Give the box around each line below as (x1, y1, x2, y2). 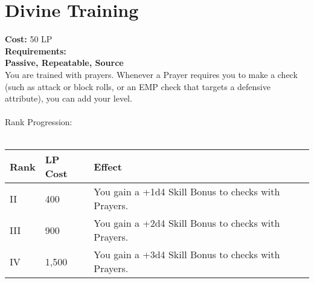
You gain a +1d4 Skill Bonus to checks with (94, 184, 280, 199)
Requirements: (5, 44, 66, 57)
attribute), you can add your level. (5, 92, 132, 105)
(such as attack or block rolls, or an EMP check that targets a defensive (5, 80, 271, 93)
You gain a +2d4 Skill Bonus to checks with (94, 216, 280, 230)
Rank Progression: (5, 115, 72, 128)
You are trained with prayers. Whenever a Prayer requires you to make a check (5, 68, 298, 80)
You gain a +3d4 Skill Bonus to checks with (94, 247, 280, 262)
